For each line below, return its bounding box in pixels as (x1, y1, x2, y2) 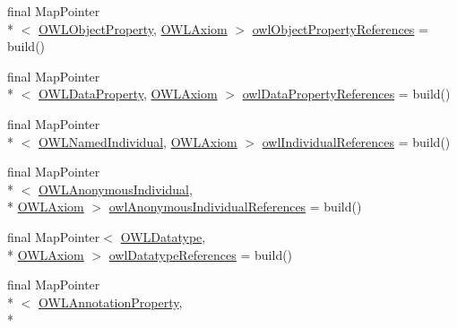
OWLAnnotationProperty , (39, 292, 183, 311)
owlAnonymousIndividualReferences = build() (108, 197, 362, 216)
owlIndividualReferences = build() (262, 132, 451, 151)
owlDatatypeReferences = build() (108, 245, 293, 263)
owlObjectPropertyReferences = (252, 19, 428, 38)
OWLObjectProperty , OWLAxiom (39, 19, 228, 38)
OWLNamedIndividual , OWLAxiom (39, 132, 237, 151)
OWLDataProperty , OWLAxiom (39, 84, 218, 103)
